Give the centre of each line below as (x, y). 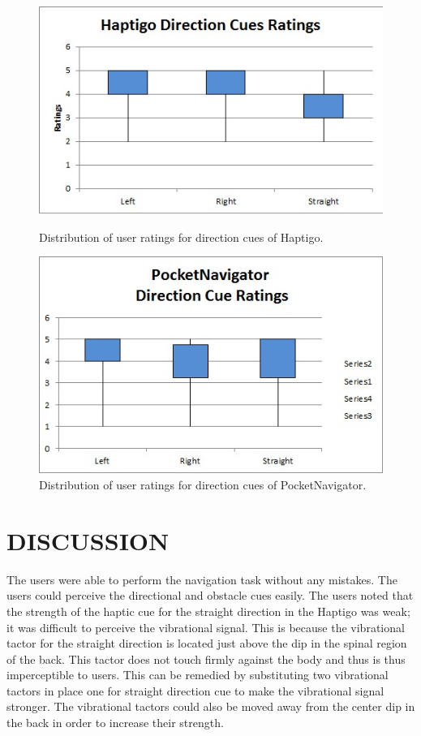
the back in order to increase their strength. (115, 723)
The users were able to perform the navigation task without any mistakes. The (202, 579)
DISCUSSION (88, 540)
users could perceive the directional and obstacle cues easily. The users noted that (210, 595)
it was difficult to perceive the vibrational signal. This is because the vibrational (206, 627)
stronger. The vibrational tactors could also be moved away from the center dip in (211, 706)
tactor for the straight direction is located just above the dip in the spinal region (207, 643)
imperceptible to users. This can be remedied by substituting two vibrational (198, 675)
